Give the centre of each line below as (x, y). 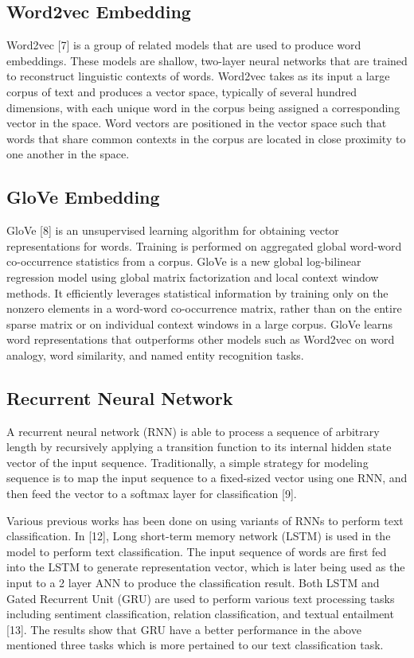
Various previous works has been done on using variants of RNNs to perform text (205, 520)
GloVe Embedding (83, 197)
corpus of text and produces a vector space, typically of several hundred (182, 91)
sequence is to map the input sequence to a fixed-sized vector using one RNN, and (207, 478)
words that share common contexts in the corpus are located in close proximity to (206, 138)
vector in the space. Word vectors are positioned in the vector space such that (197, 123)
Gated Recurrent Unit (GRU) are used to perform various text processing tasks (201, 598)
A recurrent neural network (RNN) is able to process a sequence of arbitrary (193, 431)
